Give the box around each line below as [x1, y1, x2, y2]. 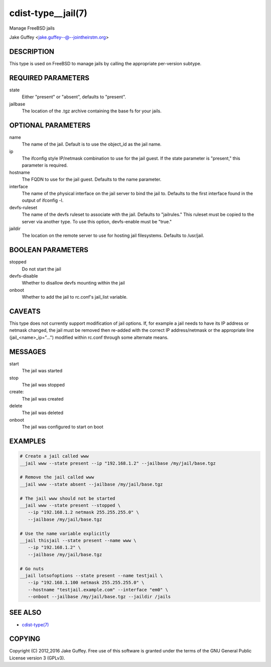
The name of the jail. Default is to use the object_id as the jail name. [22, 141, 162, 148]
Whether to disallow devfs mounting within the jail [22, 280, 125, 286]
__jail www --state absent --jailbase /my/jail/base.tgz [20, 481, 163, 487]
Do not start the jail [22, 266, 61, 272]
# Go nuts [20, 566, 44, 572]
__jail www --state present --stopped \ [20, 502, 120, 508]
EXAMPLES [9, 437, 46, 446]
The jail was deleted [22, 410, 64, 416]
